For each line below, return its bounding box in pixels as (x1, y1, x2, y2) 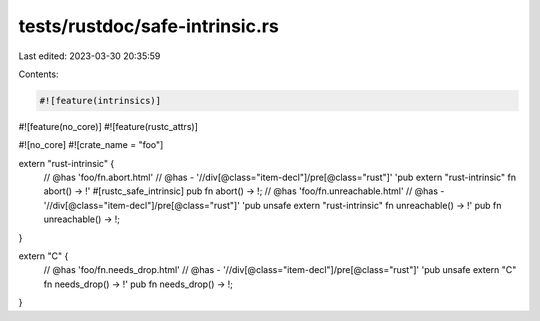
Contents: (18, 68, 59, 80)
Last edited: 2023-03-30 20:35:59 (18, 50, 161, 62)
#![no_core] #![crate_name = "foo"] (18, 139, 164, 151)
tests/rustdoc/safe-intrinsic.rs (18, 15, 279, 37)
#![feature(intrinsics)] (39, 95, 162, 106)
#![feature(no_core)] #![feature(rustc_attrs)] (18, 120, 199, 132)
